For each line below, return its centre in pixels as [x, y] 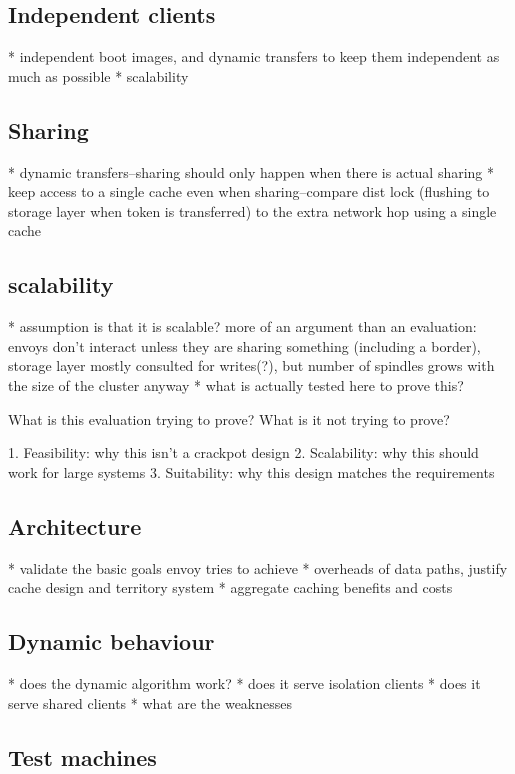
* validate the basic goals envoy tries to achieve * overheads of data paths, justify [258, 567]
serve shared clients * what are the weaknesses [150, 702]
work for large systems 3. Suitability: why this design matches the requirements [251, 471]
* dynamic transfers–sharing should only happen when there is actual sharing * [251, 171]
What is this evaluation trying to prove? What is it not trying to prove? [229, 418]
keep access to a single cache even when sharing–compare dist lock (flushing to [249, 191]
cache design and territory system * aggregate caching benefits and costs [230, 587]
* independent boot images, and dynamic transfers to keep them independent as [254, 56]
